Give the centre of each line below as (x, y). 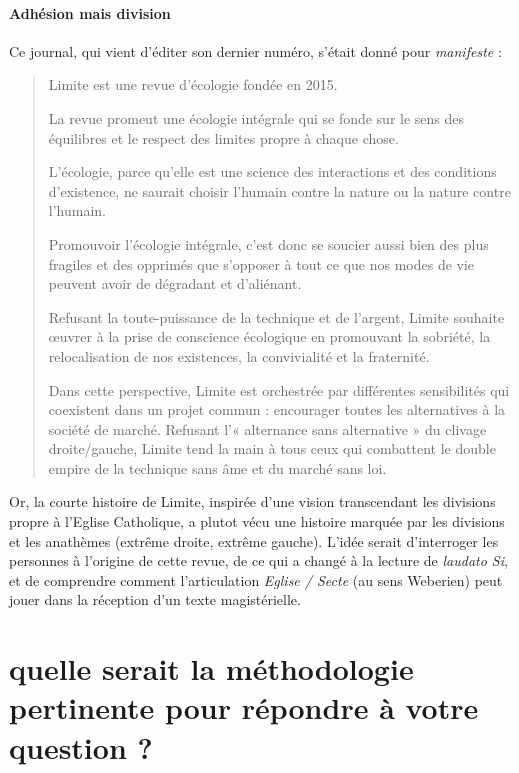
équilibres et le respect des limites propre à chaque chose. (223, 137)
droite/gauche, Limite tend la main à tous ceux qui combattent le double (272, 448)
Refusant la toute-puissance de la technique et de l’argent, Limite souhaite (276, 316)
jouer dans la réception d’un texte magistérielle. (155, 599)
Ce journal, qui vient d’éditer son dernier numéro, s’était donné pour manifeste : (255, 50)
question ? (81, 746)
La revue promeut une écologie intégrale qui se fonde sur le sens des (256, 117)
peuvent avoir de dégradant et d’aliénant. (175, 283)
